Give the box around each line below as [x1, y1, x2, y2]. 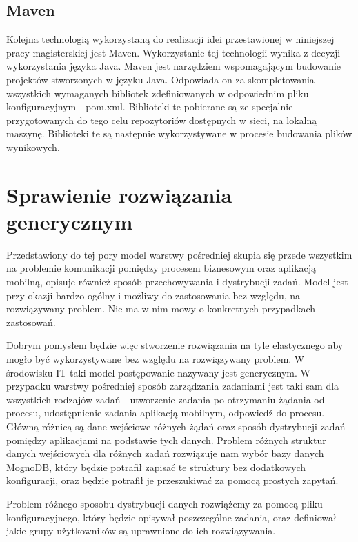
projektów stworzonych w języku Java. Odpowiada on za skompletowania [6, 72, 315, 86]
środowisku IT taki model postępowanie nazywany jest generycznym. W [6, 365, 310, 379]
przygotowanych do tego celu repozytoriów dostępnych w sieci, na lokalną [6, 112, 317, 127]
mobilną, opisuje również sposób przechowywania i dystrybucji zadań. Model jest [6, 274, 348, 289]
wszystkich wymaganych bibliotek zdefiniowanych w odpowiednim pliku [6, 86, 309, 100]
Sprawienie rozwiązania [6, 180, 232, 208]
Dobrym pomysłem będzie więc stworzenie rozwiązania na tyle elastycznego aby [6, 338, 344, 352]
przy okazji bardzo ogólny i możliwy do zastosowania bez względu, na [6, 288, 301, 302]
